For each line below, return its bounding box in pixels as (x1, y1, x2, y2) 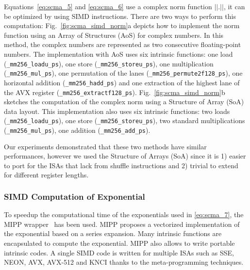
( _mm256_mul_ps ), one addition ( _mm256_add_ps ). (4, 125, 150, 135)
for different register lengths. (4, 170, 89, 180)
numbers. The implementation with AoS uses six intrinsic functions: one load (4, 48, 233, 59)
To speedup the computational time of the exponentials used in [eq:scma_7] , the (4, 209, 244, 220)
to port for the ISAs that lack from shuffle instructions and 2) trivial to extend (4, 160, 238, 170)
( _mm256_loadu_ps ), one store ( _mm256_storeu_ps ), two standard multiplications (4, 115, 245, 126)
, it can (223, 1, 245, 11)
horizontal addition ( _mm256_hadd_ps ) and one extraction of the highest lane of (4, 77, 240, 87)
